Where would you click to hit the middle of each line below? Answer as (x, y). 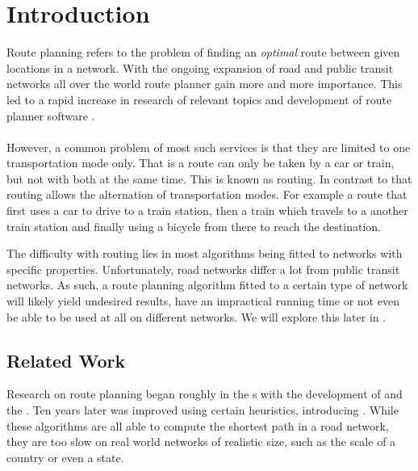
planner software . (51, 115)
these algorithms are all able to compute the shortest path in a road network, (198, 425)
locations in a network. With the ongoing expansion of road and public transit (200, 67)
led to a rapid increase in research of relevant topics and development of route (199, 99)
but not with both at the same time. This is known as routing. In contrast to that (209, 178)
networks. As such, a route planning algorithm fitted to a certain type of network (207, 285)
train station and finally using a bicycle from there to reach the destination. (194, 226)
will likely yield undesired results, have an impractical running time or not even (203, 301)
